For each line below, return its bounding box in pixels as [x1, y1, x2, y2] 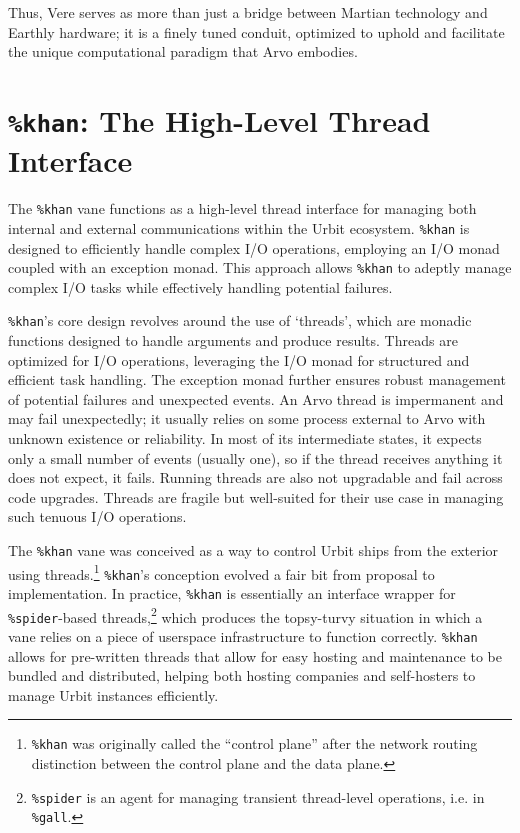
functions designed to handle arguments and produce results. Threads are [8, 330, 458, 351]
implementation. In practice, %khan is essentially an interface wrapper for [8, 582, 456, 603]
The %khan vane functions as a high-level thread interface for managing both [8, 198, 477, 219]
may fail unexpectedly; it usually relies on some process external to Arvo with [8, 408, 486, 429]
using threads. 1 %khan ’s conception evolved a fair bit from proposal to [8, 560, 435, 584]
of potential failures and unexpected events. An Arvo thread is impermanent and [8, 388, 504, 409]
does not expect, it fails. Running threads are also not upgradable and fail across [8, 467, 503, 488]
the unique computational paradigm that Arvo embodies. [8, 41, 358, 62]
